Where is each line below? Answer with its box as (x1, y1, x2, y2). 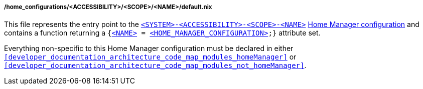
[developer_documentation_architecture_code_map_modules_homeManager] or (4, 52, 297, 61)
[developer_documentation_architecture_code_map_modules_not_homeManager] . (4, 61, 307, 70)
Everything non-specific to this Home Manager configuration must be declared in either (4, 44, 294, 53)
